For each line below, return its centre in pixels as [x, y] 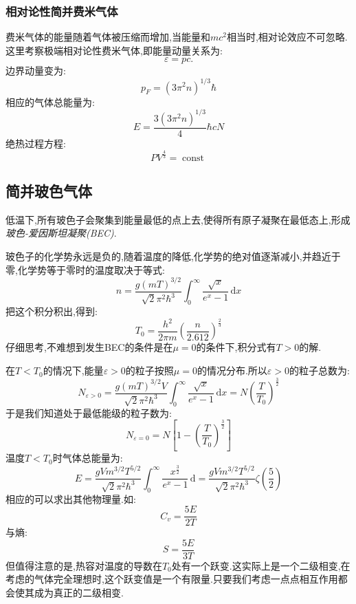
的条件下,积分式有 [236, 347]
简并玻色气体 [49, 190]
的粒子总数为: [320, 370]
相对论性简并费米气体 [62, 11]
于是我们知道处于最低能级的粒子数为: [89, 412]
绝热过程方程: [36, 143]
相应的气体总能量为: [50, 101]
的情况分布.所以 [232, 370]
